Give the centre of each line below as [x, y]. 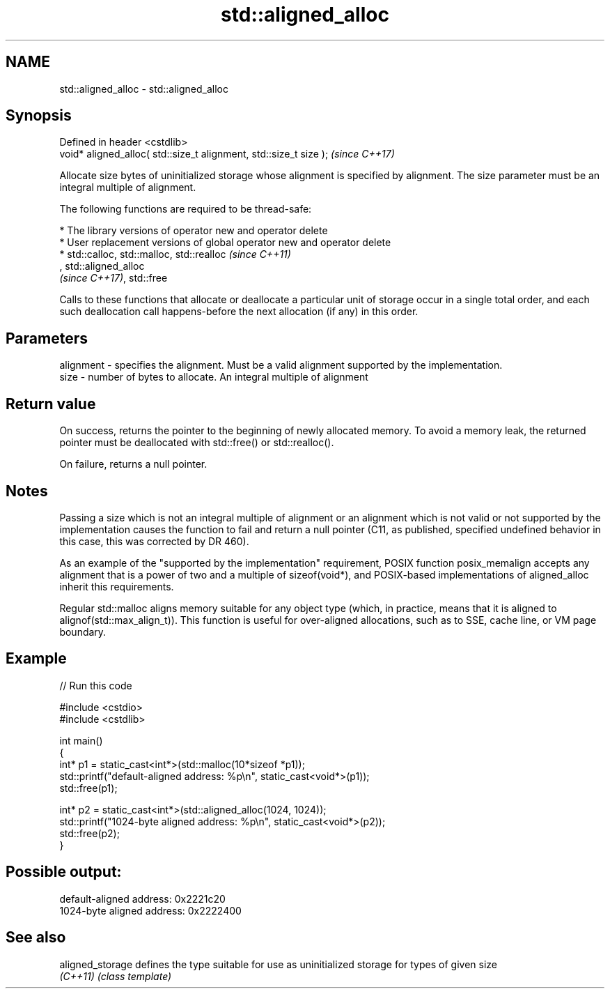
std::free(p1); [88, 788]
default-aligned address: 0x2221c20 [142, 899]
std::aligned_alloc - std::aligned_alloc [144, 89]
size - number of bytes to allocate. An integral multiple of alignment [214, 377]
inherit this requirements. [117, 586]
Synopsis [39, 116]
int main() [81, 740]
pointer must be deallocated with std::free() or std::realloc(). [197, 443]
